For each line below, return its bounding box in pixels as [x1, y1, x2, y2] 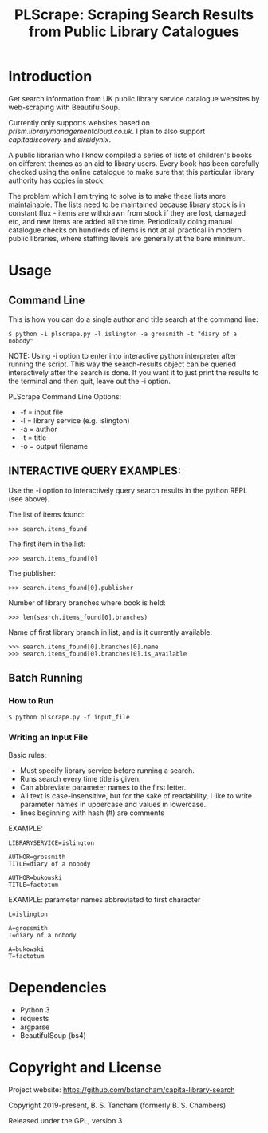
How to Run [8, 695, 54, 707]
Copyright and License [8, 1058, 162, 1076]
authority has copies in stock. [8, 176, 105, 185]
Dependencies [8, 978, 107, 996]
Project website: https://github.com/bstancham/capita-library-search [8, 1084, 235, 1095]
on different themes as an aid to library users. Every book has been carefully [8, 158, 260, 168]
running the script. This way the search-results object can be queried [8, 359, 237, 369]
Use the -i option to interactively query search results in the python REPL [8, 485, 248, 495]
